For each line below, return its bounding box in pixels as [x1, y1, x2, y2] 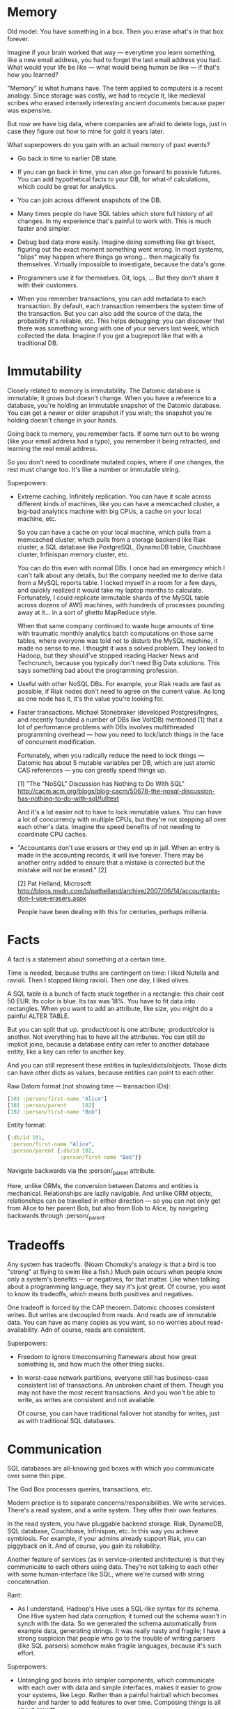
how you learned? [7, 70, 59, 79]
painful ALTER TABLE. [7, 1012, 70, 1020]
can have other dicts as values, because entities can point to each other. [7, 1068, 215, 1077]
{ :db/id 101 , [7, 1134, 45, 1141]
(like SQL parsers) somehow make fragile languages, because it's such [17, 1641, 221, 1650]
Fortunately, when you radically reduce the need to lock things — [17, 751, 205, 759]
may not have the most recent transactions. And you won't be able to [17, 1388, 216, 1397]
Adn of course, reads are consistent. [40, 1326, 146, 1334]
